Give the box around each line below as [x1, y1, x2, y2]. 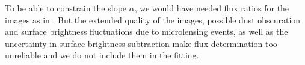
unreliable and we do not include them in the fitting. [5, 49, 199, 61]
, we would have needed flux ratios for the [134, 2, 289, 14]
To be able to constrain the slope [5, 2, 127, 14]
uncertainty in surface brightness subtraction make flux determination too [5, 37, 277, 49]
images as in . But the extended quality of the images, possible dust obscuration [5, 13, 301, 26]
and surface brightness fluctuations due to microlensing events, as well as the [5, 25, 288, 38]
